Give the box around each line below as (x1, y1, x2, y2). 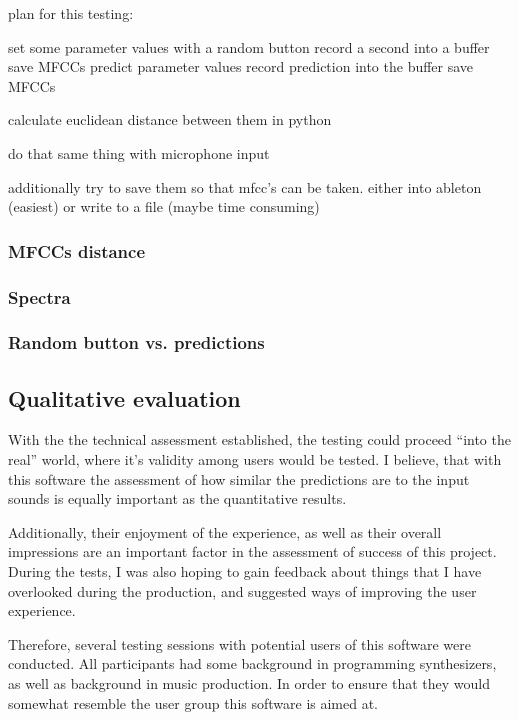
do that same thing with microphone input (8, 142, 270, 163)
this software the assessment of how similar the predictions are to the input (8, 468, 470, 489)
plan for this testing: (8, 3, 134, 23)
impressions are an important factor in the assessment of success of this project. (8, 541, 497, 562)
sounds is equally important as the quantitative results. (8, 488, 347, 509)
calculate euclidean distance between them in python (8, 109, 332, 130)
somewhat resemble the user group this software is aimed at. (8, 692, 379, 713)
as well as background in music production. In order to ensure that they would (8, 673, 490, 694)
